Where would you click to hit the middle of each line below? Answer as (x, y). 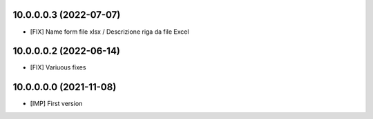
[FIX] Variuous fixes (58, 67)
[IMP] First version (56, 104)
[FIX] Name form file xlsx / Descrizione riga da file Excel (109, 32)
